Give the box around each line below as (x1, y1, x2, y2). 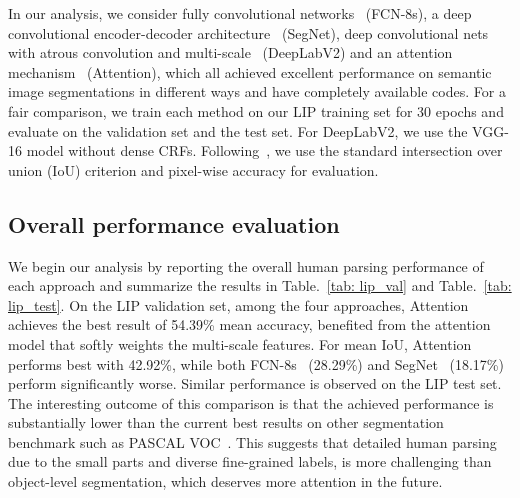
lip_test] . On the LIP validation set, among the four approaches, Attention (8, 294, 469, 315)
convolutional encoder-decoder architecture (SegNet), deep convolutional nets (8, 22, 489, 43)
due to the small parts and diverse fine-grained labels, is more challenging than (8, 451, 492, 472)
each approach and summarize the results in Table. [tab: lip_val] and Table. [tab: (8, 275, 512, 296)
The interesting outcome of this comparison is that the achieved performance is (8, 392, 494, 413)
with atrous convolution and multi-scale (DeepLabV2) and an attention (8, 42, 453, 63)
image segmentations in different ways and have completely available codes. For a (8, 81, 506, 102)
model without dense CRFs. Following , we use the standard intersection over (26, 140, 503, 161)
